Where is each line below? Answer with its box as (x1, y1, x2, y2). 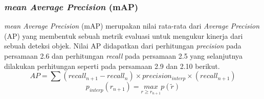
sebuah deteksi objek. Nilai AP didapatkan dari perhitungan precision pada (4, 40, 241, 51)
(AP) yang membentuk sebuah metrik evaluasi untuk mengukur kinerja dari (4, 30, 243, 41)
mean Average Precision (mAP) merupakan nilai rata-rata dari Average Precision (4, 20, 260, 31)
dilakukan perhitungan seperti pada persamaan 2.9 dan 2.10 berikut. (4, 60, 220, 71)
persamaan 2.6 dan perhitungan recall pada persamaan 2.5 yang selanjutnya (4, 51, 243, 61)
